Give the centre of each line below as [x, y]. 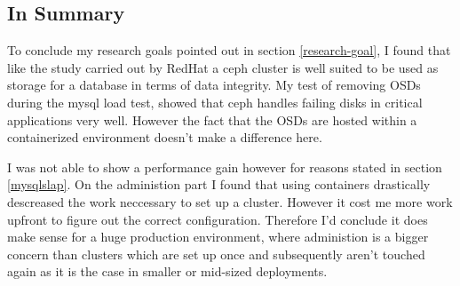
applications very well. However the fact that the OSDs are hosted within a [212, 119]
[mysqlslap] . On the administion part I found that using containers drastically [219, 184]
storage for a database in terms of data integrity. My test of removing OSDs [214, 85]
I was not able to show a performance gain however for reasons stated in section [225, 167]
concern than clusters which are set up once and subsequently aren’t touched [216, 254]
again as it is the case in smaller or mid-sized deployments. [167, 271]
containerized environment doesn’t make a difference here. [165, 137]
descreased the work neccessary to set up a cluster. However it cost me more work [230, 201]
